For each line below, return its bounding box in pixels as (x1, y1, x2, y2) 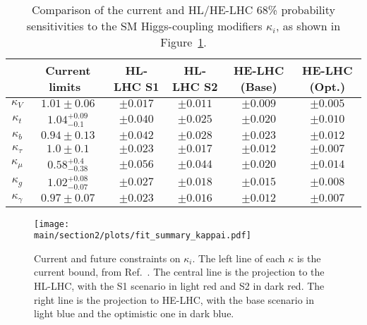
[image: (34, 219, 70, 229)
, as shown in (275, 18, 341, 34)
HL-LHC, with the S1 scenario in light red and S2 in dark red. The (34, 278, 325, 293)
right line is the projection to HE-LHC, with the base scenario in (34, 292, 315, 307)
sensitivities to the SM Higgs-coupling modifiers (26, 18, 263, 34)
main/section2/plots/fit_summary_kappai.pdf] (34, 231, 251, 241)
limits (49, 78, 81, 94)
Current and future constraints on (34, 250, 181, 265)
